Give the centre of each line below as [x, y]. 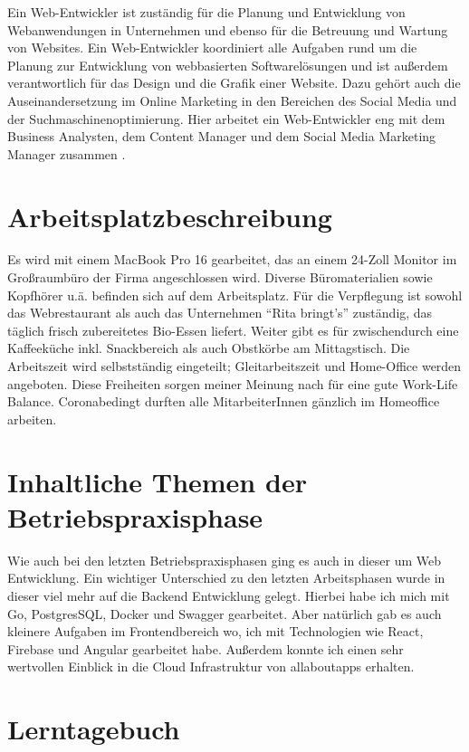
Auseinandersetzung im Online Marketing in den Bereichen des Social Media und [232, 100]
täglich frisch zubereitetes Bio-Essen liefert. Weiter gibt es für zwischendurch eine [233, 330]
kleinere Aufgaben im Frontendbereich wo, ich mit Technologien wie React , [215, 631]
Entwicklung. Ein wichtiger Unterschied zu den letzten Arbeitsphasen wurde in [226, 578]
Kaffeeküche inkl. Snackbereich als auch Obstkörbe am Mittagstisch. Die [209, 348]
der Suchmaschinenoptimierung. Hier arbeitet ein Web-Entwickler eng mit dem [226, 118]
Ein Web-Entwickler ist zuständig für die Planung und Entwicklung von [206, 12]
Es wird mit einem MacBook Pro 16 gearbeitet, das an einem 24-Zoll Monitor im [232, 259]
